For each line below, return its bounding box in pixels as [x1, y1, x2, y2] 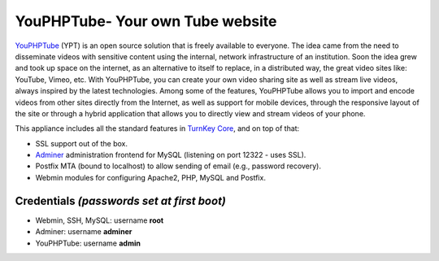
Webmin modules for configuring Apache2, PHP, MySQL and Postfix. [35, 172, 266, 182]
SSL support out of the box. [35, 138, 128, 148]
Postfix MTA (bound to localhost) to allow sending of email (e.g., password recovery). [35, 161, 321, 171]
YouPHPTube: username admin [35, 238, 141, 248]
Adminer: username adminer [35, 227, 133, 237]
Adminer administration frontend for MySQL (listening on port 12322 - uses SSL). [35, 150, 306, 160]
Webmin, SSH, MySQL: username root [35, 215, 164, 225]
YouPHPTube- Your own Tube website [15, 12, 277, 30]
